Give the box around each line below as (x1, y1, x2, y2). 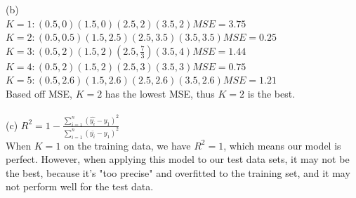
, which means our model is (223, 138, 341, 152)
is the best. (247, 86, 296, 100)
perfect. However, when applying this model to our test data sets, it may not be (6, 152, 350, 166)
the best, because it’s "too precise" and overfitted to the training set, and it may (6, 165, 350, 180)
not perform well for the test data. (6, 179, 154, 194)
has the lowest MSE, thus (105, 86, 215, 100)
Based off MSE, (6, 86, 72, 100)
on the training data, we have (64, 138, 191, 152)
